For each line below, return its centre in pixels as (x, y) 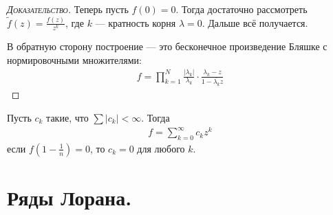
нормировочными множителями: (74, 59)
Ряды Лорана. (69, 197)
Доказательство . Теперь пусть (68, 9)
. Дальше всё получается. (255, 22)
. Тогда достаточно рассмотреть (241, 9)
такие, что (67, 117)
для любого (161, 148)
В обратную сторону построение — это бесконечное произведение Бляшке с (167, 46)
